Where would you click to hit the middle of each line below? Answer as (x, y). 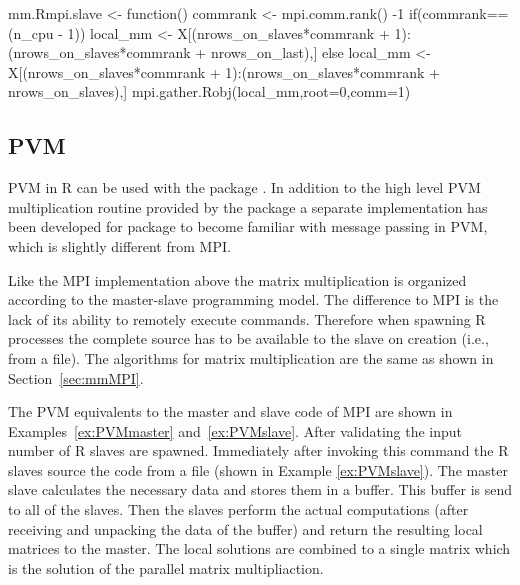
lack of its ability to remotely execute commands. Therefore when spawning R (247, 318)
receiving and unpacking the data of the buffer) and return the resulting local (245, 528)
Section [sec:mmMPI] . (76, 377)
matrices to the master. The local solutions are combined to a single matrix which (259, 548)
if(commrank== (458, 13)
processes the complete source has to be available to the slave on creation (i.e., (248, 338)
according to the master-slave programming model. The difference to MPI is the (253, 299)
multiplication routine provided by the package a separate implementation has (248, 206)
